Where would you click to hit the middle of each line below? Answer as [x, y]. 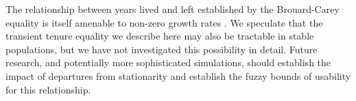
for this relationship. [48, 89]
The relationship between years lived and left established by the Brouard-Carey [173, 9]
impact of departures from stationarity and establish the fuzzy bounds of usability [178, 75]
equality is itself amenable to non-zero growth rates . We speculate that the [164, 22]
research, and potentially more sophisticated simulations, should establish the [168, 62]
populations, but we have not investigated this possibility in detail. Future [162, 49]
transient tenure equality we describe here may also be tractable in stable [160, 36]
